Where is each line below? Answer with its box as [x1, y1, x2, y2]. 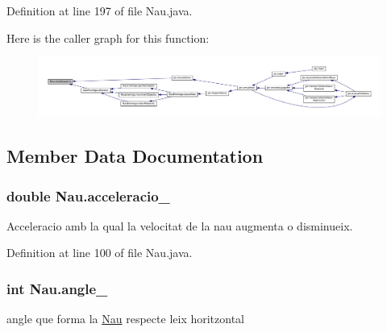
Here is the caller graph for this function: [6, 29, 210, 46]
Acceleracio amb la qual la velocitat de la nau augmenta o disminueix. [6, 217, 353, 234]
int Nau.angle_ [6, 279, 108, 298]
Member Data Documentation [6, 143, 264, 168]
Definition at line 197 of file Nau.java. [6, 2, 193, 19]
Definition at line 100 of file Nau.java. [6, 244, 193, 261]
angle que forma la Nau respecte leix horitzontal [6, 310, 244, 327]
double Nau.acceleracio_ [6, 185, 170, 205]
